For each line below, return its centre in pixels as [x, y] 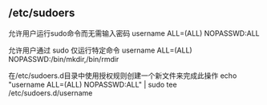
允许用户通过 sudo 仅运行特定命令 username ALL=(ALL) [100, 50]
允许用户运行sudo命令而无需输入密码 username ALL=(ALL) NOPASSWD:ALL [134, 33]
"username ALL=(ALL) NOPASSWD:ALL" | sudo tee [93, 84]
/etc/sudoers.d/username [51, 93]
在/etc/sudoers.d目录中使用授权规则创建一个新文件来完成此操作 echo [123, 76]
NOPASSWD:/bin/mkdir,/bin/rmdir [64, 59]
